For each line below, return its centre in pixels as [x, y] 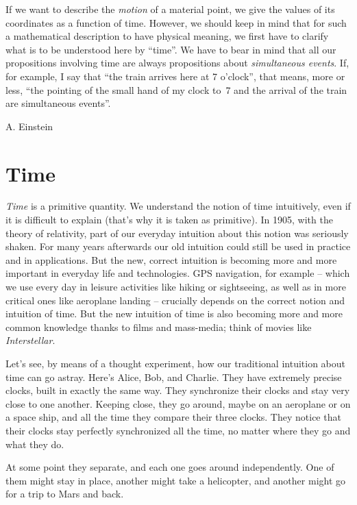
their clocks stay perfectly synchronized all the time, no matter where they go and [178, 430]
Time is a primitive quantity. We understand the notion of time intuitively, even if [178, 206]
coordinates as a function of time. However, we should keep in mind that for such [176, 22]
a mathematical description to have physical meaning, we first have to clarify [167, 36]
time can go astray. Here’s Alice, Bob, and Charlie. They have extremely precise [174, 377]
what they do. [35, 444]
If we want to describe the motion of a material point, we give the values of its [170, 9]
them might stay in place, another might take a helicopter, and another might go [176, 480]
